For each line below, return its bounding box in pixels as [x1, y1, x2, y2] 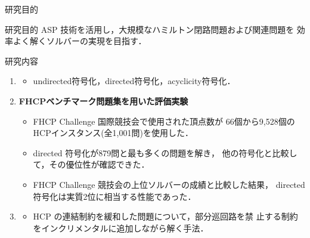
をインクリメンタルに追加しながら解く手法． [33, 221, 209, 234]
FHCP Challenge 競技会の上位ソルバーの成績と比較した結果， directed [33, 178, 305, 190]
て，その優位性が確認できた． [33, 158, 150, 171]
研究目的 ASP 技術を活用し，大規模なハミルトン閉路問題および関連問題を [5, 23, 294, 35]
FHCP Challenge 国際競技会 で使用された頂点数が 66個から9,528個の [33, 115, 295, 127]
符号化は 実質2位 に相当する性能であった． [33, 190, 196, 202]
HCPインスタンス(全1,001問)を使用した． [33, 126, 193, 139]
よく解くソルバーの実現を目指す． [13, 35, 147, 47]
